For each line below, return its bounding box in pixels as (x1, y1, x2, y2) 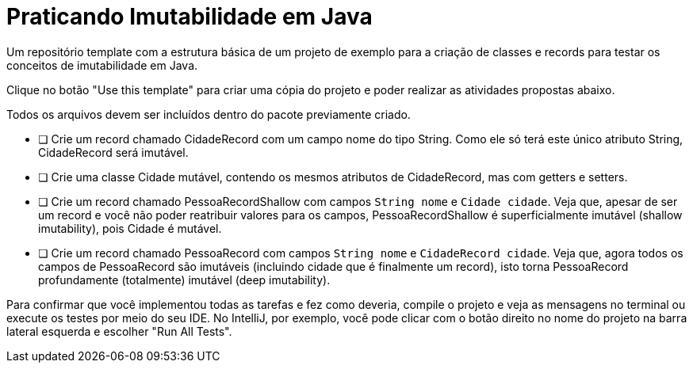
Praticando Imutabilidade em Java (6, 3, 373, 30)
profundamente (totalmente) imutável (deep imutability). (38, 272, 331, 287)
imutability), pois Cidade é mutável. (38, 221, 222, 235)
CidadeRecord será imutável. (38, 145, 189, 159)
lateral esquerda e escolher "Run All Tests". (6, 324, 232, 338)
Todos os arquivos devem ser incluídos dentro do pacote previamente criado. (6, 107, 411, 121)
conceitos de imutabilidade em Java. (6, 58, 198, 72)
